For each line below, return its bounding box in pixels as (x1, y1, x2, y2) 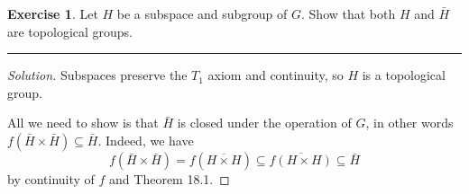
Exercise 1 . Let (7, 4, 98, 22)
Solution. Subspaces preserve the (7, 66, 188, 84)
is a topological (362, 66, 446, 84)
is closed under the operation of (177, 113, 352, 132)
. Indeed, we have (97, 130, 194, 149)
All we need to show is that (7, 113, 159, 132)
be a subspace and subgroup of (116, 4, 288, 22)
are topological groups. (7, 22, 133, 40)
